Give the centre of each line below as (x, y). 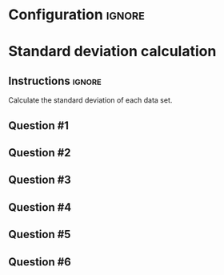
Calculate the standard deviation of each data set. (90, 100)
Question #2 (40, 153)
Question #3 (40, 180)
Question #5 (40, 235)
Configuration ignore (77, 15)
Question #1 (39, 125)
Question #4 (40, 207)
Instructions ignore (55, 81)
